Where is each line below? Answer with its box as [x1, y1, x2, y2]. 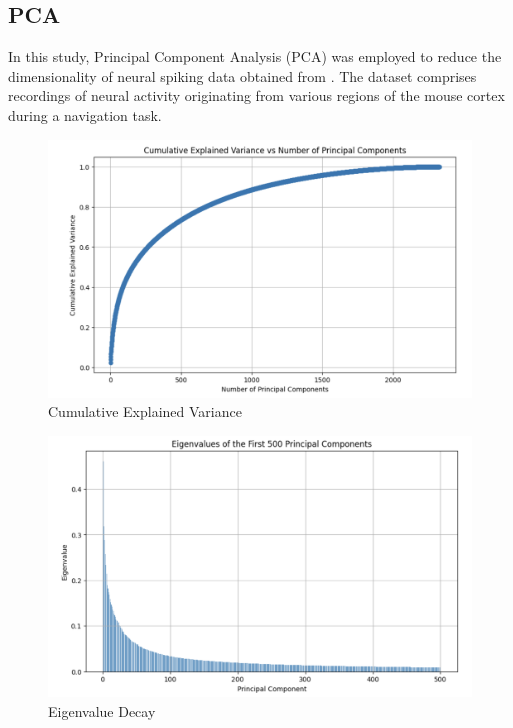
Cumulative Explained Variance [48, 401, 242, 422]
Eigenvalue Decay [48, 700, 156, 721]
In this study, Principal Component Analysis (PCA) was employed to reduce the [8, 46, 502, 67]
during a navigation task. [8, 104, 162, 125]
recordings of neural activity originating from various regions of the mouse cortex [8, 85, 505, 106]
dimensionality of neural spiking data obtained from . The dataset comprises [8, 65, 477, 86]
